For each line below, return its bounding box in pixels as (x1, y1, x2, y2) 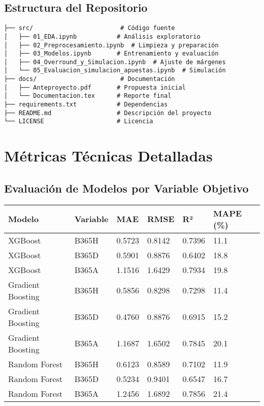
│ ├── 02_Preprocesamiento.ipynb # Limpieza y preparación (4, 41, 219, 49)
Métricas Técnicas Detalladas (4, 145, 213, 166)
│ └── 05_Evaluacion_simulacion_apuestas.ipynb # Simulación (4, 67, 226, 74)
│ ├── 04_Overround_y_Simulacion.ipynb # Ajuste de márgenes (4, 58, 226, 66)
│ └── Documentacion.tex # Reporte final (4, 92, 172, 100)
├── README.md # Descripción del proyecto (4, 109, 212, 117)
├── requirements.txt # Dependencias (4, 101, 168, 109)
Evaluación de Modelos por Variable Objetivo (4, 180, 249, 196)
